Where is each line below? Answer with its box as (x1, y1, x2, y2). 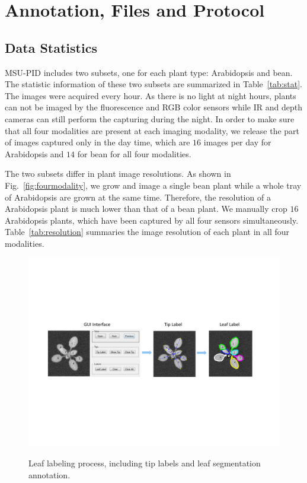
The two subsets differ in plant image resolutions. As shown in (5, 167, 231, 180)
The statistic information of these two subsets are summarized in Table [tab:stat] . (5, 78, 303, 90)
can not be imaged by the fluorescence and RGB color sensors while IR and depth (5, 101, 302, 113)
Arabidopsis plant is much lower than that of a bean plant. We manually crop (5, 202, 287, 215)
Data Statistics (5, 38, 97, 56)
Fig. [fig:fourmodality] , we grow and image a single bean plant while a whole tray (5, 179, 302, 191)
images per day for (203, 136, 271, 148)
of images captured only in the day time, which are (5, 136, 190, 148)
